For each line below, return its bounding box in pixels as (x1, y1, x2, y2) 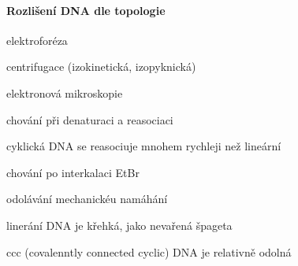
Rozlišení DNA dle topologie (6, 2, 166, 18)
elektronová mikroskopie (6, 84, 123, 101)
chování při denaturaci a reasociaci (6, 111, 173, 127)
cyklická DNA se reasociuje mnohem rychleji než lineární (6, 138, 281, 154)
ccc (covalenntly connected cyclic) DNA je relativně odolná (6, 243, 292, 260)
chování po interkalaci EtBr (6, 164, 140, 180)
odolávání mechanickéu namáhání (6, 190, 168, 207)
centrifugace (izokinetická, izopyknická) (6, 58, 196, 75)
